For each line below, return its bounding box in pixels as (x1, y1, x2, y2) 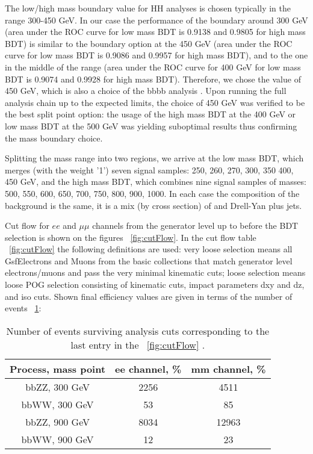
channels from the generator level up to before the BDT (92, 219, 299, 232)
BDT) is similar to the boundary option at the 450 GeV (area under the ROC (5, 37, 293, 49)
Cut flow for (5, 219, 49, 232)
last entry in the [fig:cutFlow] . (70, 337, 205, 352)
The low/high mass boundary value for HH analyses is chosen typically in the (5, 2, 291, 14)
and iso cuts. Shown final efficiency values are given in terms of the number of (5, 290, 293, 302)
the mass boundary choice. (5, 131, 103, 144)
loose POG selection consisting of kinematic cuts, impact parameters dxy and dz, (5, 278, 305, 291)
